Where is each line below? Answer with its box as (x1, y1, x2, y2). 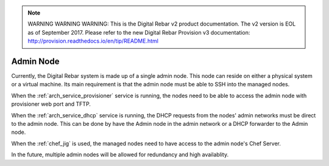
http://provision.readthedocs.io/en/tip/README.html (27, 37, 158, 45)
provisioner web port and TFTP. (11, 100, 91, 108)
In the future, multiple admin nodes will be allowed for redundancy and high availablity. (11, 151, 229, 158)
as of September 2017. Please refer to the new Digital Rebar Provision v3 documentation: (27, 29, 250, 36)
